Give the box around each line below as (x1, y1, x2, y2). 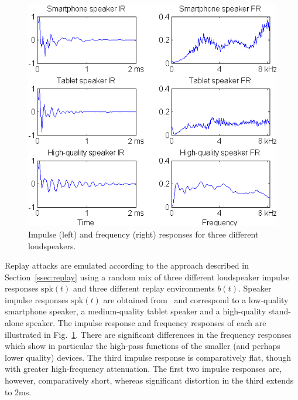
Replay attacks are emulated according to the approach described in (5, 259, 249, 272)
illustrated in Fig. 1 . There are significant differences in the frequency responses (5, 328, 292, 340)
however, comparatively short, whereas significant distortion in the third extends (5, 374, 294, 387)
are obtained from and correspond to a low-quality (103, 293, 289, 306)
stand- (268, 305, 291, 317)
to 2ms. (5, 385, 32, 398)
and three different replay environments (73, 282, 215, 294)
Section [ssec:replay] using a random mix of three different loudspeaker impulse (5, 270, 290, 283)
